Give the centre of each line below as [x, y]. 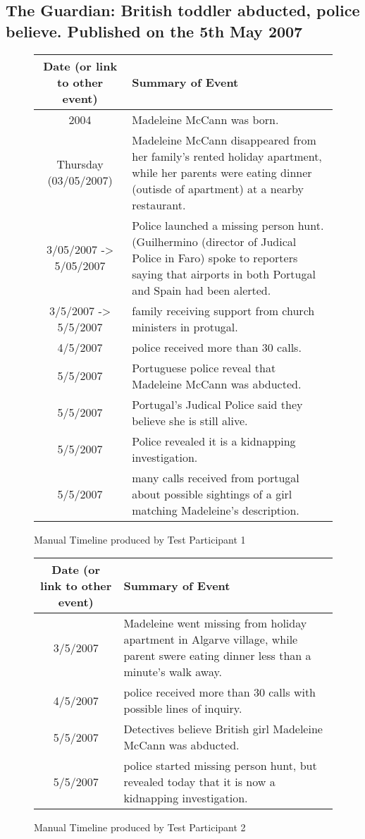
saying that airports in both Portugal [224, 274]
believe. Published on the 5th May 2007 [154, 31]
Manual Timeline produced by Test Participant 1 [140, 539]
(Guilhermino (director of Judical [214, 241]
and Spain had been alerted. [202, 290]
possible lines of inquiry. [183, 709]
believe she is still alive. [190, 420]
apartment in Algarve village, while [211, 639]
